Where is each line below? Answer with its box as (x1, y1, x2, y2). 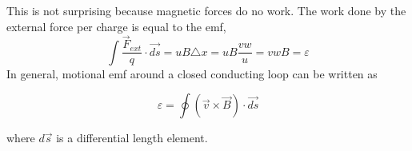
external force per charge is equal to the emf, (6, 18, 226, 34)
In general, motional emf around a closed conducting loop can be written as (6, 65, 378, 81)
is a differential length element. (56, 129, 208, 146)
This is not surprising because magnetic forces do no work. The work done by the (6, 2, 406, 18)
